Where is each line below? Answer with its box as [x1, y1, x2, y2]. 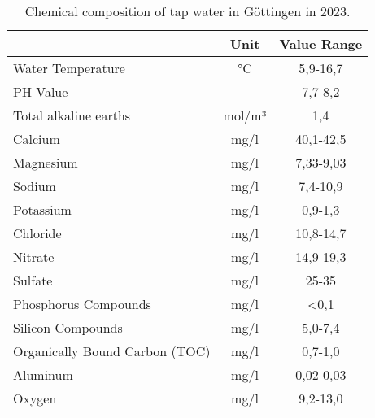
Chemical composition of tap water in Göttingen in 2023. [24, 2, 351, 20]
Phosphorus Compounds [13, 294, 151, 313]
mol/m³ [223, 106, 267, 124]
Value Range [279, 34, 363, 53]
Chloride [13, 224, 62, 242]
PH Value [13, 82, 68, 101]
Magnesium [13, 153, 78, 172]
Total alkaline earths [13, 106, 131, 124]
